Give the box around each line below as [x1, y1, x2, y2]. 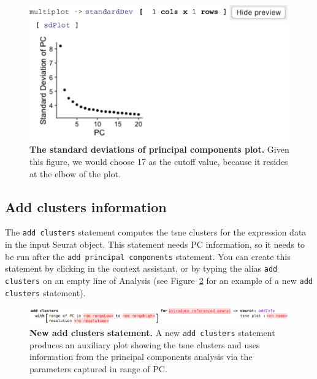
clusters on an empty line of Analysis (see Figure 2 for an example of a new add [5, 274, 313, 286]
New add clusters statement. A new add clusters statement [29, 326, 275, 339]
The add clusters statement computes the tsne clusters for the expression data [5, 226, 307, 239]
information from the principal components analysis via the [29, 350, 253, 363]
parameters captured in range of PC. [29, 362, 167, 375]
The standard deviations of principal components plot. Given [29, 143, 289, 156]
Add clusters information [5, 197, 167, 216]
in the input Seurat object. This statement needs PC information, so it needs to [5, 238, 305, 251]
